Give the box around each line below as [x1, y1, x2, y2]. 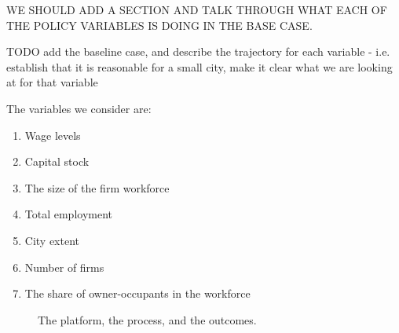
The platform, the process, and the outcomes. [38, 311, 257, 328]
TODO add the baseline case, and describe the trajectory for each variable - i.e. [6, 43, 390, 60]
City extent [24, 232, 80, 248]
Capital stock [24, 153, 90, 170]
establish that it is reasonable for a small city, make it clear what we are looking [6, 58, 393, 75]
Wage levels [24, 126, 81, 143]
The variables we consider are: [6, 100, 152, 116]
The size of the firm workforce [24, 179, 170, 196]
